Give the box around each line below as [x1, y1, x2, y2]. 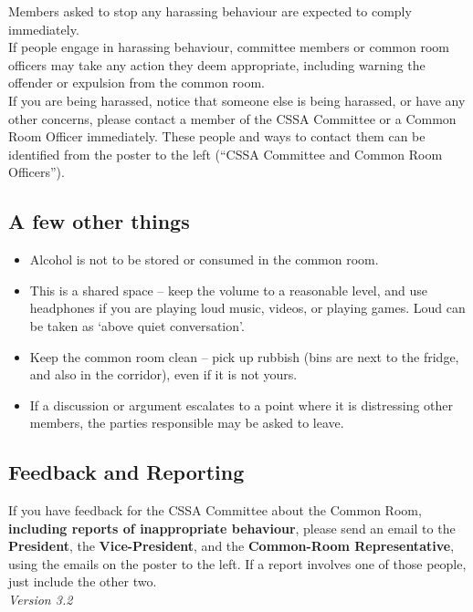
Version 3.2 [8, 590, 73, 609]
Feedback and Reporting [8, 458, 245, 486]
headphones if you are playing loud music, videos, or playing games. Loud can [29, 298, 466, 317]
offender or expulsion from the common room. [8, 73, 266, 92]
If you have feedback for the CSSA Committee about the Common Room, [8, 501, 422, 520]
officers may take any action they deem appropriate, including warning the [8, 55, 426, 74]
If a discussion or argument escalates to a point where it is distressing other [29, 395, 454, 414]
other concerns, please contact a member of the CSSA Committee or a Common [8, 109, 457, 128]
